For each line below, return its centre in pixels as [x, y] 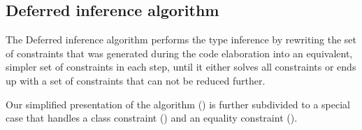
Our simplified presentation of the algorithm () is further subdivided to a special [178, 104]
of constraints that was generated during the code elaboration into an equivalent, [179, 53]
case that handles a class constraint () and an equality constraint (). [152, 118]
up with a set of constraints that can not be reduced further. [136, 80]
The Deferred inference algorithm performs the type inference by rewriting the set [181, 39]
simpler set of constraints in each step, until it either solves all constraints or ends [181, 67]
